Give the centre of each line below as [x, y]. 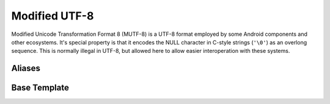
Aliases [26, 68]
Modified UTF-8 [53, 16]
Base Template [40, 88]
